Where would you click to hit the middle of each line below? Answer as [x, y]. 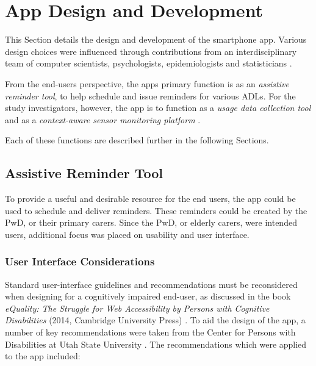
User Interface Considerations [80, 261]
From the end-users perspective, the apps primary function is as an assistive [147, 83]
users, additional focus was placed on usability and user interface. [127, 234]
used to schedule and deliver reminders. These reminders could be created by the [156, 210]
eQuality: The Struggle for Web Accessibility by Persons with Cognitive [137, 308]
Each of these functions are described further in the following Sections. [137, 140]
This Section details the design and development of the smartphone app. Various [156, 39]
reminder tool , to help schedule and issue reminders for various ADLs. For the [150, 95]
